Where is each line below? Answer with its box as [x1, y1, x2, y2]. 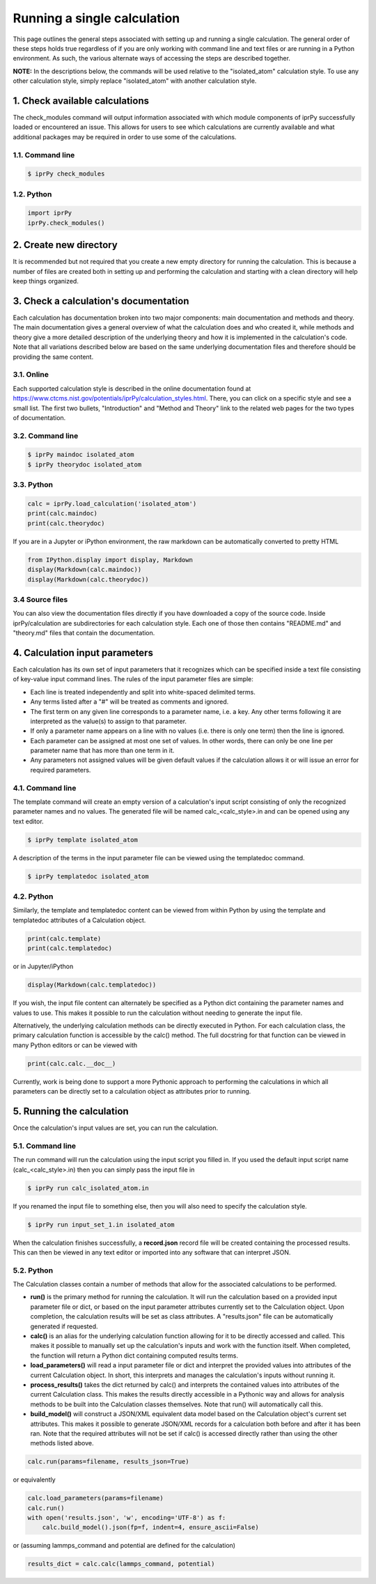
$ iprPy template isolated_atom [27, 836, 139, 844]
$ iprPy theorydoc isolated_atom [27, 460, 142, 468]
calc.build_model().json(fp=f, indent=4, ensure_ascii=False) [42, 1523, 259, 1532]
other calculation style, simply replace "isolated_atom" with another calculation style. [13, 77, 257, 85]
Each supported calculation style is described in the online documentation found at [13, 384, 251, 393]
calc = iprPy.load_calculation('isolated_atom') [27, 500, 197, 508]
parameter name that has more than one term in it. [30, 746, 175, 755]
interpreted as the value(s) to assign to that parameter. [30, 717, 187, 725]
